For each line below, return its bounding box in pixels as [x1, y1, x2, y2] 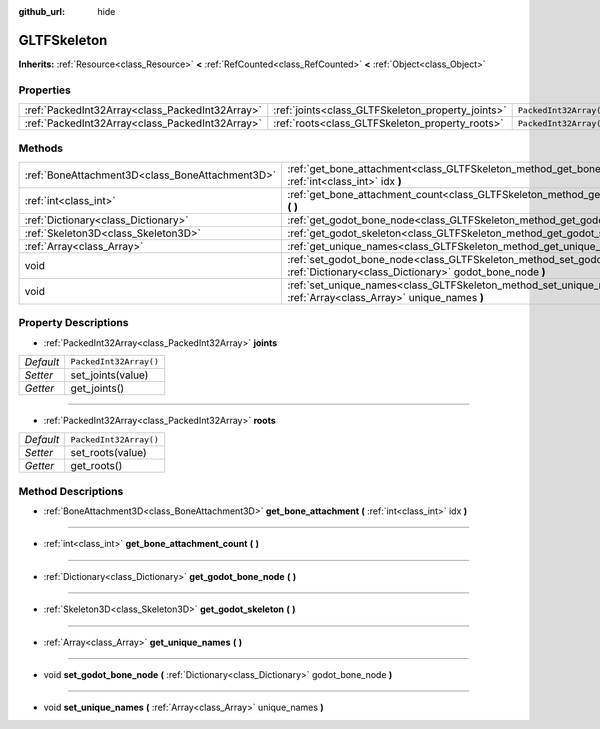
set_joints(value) [70, 368, 149, 382]
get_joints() [70, 381, 125, 395]
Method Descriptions [18, 484, 124, 498]
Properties [18, 83, 72, 97]
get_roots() [70, 459, 123, 473]
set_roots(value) [70, 446, 147, 460]
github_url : [18, 6, 65, 17]
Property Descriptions [18, 316, 129, 330]
